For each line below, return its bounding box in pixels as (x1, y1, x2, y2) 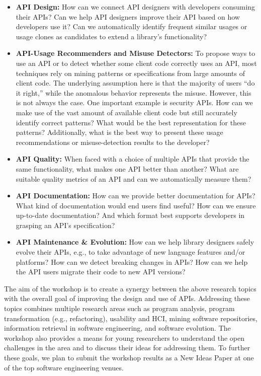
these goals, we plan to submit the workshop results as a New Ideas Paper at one (4, 352, 254, 362)
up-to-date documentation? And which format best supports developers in (16, 210, 245, 220)
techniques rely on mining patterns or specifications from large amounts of (16, 67, 245, 78)
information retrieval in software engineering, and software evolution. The (4, 323, 231, 333)
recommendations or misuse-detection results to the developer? (16, 136, 210, 147)
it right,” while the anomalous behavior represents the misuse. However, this (16, 87, 251, 98)
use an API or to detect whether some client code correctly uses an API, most (16, 57, 257, 68)
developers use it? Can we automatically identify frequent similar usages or (16, 21, 247, 32)
